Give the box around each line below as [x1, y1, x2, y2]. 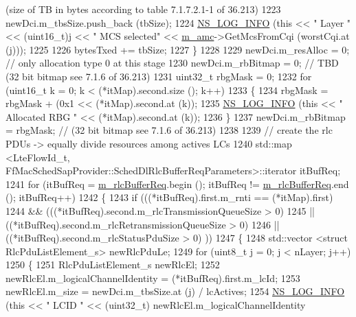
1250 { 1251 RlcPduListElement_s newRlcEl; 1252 [5, 257, 220, 272]
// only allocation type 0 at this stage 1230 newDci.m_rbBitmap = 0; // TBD [5, 56, 339, 70]
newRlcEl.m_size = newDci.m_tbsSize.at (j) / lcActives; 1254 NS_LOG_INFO [5, 284, 345, 298]
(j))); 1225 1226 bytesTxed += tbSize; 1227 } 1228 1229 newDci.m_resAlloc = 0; [5, 42, 350, 56]
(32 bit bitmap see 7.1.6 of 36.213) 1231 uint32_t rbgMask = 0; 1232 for [5, 69, 312, 83]
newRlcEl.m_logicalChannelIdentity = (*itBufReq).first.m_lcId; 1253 [5, 270, 300, 285]
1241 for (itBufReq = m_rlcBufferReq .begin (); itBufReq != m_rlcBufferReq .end [5, 176, 349, 191]
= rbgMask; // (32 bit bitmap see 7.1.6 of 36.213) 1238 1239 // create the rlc [5, 123, 333, 137]
